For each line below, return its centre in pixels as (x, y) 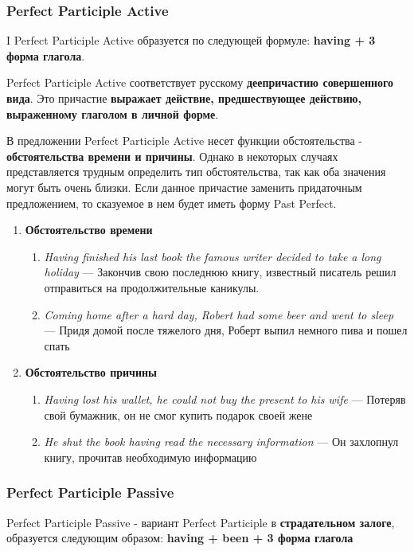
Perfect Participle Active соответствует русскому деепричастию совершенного (200, 82)
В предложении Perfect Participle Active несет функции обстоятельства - (184, 141)
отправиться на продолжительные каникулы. (152, 287)
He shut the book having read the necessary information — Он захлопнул (221, 442)
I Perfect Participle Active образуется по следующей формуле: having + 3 (191, 40)
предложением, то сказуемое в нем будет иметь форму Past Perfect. (172, 203)
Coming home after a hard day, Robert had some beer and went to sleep (219, 314)
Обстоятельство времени (89, 230)
